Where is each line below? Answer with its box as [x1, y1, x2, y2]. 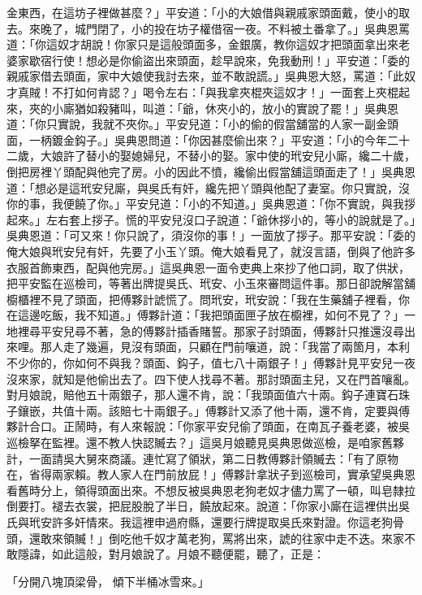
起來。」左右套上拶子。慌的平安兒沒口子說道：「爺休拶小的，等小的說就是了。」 [6, 211, 416, 228]
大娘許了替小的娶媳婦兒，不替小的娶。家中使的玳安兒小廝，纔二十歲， [40, 147, 416, 164]
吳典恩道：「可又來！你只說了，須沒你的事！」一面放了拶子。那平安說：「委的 [6, 227, 416, 244]
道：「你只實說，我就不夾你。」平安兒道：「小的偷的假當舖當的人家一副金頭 [6, 115, 398, 132]
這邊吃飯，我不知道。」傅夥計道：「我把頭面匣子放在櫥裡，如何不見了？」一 [17, 306, 416, 324]
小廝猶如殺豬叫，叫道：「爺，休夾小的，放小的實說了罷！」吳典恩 [51, 99, 398, 116]
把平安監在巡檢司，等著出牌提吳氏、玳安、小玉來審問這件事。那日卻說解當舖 [6, 275, 416, 292]
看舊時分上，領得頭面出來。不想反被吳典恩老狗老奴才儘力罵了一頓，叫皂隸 [6, 481, 404, 498]
